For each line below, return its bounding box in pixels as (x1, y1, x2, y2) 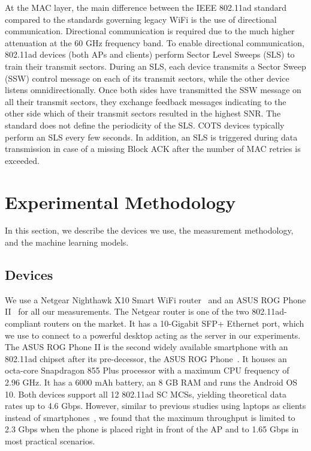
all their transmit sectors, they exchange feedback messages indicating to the (5, 95, 286, 107)
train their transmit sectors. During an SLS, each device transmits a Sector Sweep (5, 59, 306, 72)
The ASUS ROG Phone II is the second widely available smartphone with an (5, 341, 288, 353)
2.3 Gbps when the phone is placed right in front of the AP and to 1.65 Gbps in (5, 423, 299, 435)
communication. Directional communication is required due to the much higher (5, 25, 295, 37)
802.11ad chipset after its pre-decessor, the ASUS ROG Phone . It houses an (5, 352, 287, 365)
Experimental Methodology (5, 189, 236, 214)
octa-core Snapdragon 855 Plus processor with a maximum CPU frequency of (5, 364, 289, 377)
